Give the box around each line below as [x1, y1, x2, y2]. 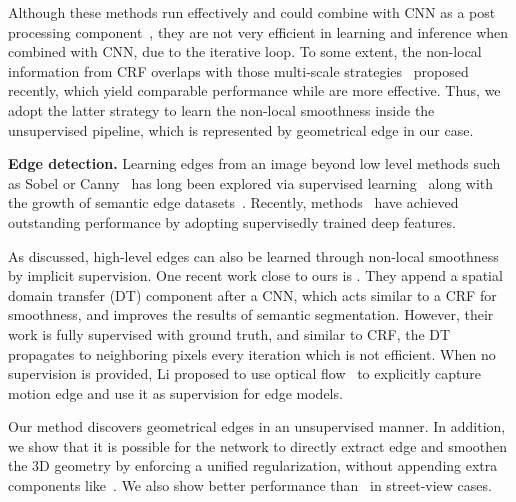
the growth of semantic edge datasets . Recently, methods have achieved [8, 192, 459, 213]
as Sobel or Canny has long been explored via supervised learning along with [8, 172, 494, 193]
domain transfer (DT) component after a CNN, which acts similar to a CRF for [8, 284, 497, 305]
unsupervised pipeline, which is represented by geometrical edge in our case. [8, 119, 474, 140]
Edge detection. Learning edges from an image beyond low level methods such [8, 153, 501, 174]
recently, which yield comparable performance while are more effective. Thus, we [8, 80, 501, 101]
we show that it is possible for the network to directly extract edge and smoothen [8, 435, 508, 456]
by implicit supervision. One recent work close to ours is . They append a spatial [8, 265, 503, 286]
